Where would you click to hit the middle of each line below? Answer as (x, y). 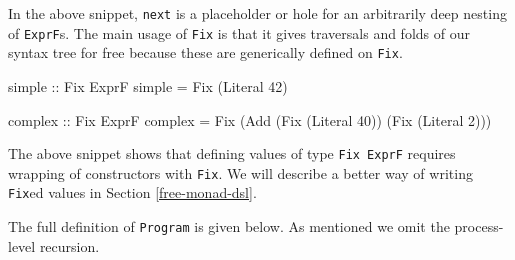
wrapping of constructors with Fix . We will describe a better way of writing (240, 172)
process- (479, 226)
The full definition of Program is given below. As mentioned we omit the (229, 226)
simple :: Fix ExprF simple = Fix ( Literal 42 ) (148, 85)
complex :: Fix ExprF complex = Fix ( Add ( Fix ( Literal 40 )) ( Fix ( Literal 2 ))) (250, 119)
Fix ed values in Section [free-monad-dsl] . (132, 192)
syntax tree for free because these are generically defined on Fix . (205, 52)
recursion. (69, 245)
